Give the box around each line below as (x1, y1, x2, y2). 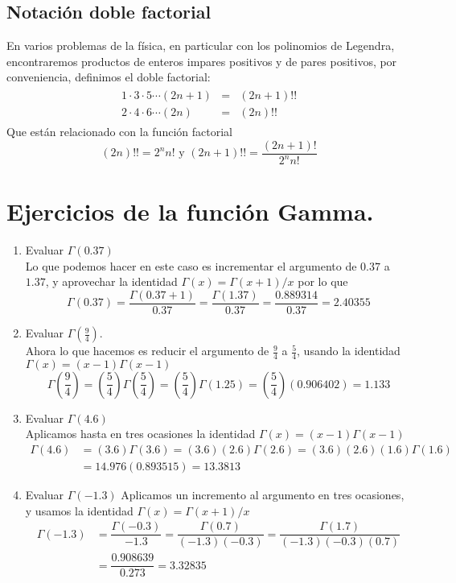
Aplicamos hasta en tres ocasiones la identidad (25, 425, 256, 442)
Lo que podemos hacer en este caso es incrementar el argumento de (25, 257, 357, 274)
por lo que (298, 273, 348, 290)
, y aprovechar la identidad (45, 273, 178, 290)
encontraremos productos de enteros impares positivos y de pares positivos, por (6, 52, 397, 69)
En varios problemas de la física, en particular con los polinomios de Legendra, (6, 37, 395, 54)
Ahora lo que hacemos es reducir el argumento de (25, 342, 269, 359)
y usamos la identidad (25, 502, 134, 519)
